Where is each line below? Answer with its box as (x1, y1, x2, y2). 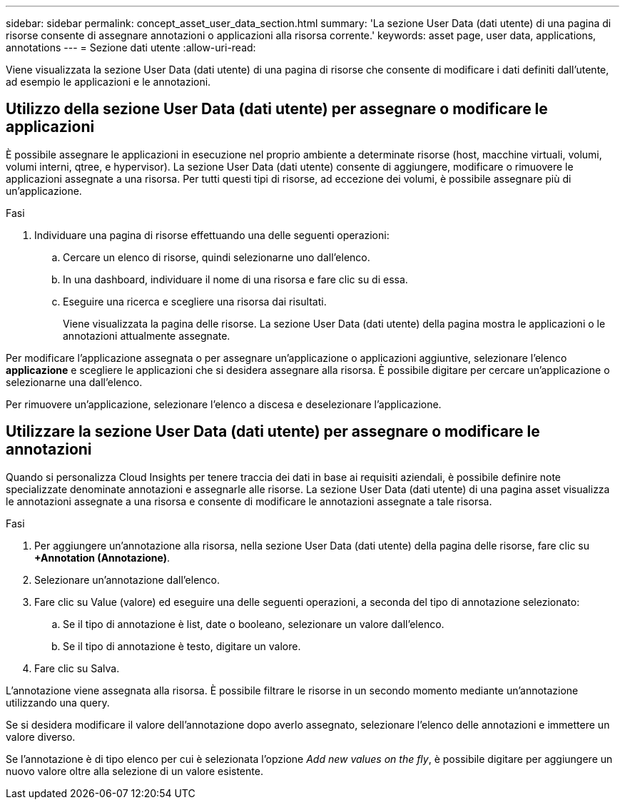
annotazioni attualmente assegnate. (63, 329, 230, 342)
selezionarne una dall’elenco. (6, 375, 143, 388)
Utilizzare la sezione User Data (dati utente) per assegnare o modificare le (6, 422, 540, 441)
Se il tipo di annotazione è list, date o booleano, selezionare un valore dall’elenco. (63, 617, 444, 630)
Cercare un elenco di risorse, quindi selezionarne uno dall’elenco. (63, 250, 370, 263)
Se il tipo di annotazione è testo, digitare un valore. (63, 639, 301, 652)
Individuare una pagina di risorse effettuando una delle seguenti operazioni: (34, 228, 390, 241)
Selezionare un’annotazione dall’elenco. (34, 573, 220, 586)
